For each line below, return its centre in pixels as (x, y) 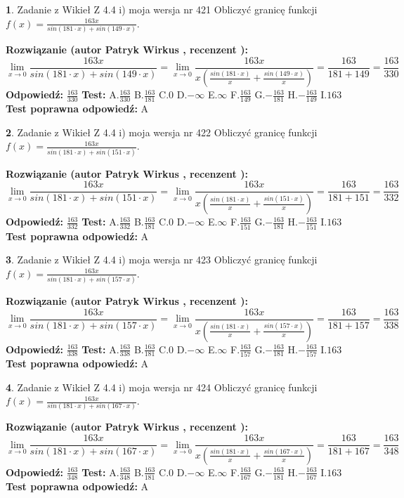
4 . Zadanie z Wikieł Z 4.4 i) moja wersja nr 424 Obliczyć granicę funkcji (162, 387)
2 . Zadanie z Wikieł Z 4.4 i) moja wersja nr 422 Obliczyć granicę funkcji (162, 132)
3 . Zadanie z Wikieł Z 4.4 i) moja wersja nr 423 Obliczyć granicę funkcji (162, 260)
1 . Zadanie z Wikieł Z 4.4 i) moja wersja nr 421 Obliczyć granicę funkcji (162, 9)
